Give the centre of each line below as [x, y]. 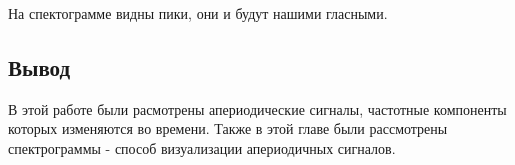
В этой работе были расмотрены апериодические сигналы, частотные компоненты [257, 108]
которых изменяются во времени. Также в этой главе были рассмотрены [228, 128]
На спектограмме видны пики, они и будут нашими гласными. [198, 13]
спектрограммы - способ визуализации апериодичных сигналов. [202, 147]
